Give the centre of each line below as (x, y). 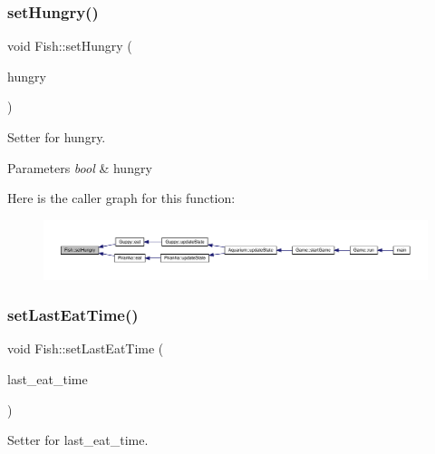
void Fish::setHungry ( (70, 46)
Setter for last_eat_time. (78, 440)
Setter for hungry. (57, 137)
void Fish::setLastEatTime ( (86, 348)
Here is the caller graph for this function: (121, 198)
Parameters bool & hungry (80, 167)
